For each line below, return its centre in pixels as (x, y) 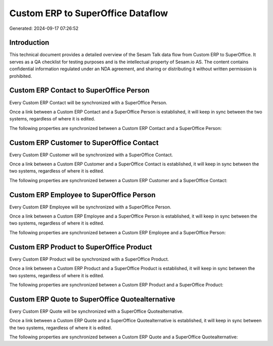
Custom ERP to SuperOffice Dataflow (89, 13)
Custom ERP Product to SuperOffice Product (81, 247)
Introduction (29, 43)
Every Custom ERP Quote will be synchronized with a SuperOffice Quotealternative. (97, 311)
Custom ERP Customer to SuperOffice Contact (84, 142)
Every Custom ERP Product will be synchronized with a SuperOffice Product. (89, 259)
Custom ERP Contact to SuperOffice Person (79, 90)
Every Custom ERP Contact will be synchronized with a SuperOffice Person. (88, 102)
